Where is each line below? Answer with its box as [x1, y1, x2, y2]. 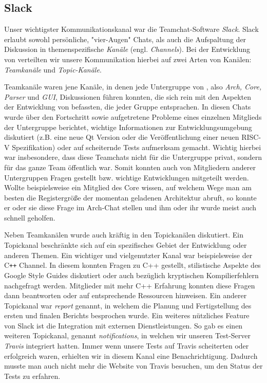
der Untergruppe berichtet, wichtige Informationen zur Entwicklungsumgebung [4, 121, 252, 132]
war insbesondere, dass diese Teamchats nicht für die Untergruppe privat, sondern [4, 152, 262, 162]
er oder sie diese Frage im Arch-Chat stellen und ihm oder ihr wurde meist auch [4, 202, 257, 213]
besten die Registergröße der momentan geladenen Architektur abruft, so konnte [4, 192, 257, 203]
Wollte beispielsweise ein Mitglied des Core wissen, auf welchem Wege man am [4, 182, 252, 193]
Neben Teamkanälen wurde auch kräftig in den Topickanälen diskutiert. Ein [4, 229, 243, 240]
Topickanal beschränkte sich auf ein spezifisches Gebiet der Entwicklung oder [4, 240, 247, 250]
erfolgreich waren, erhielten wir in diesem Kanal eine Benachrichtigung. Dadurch [4, 350, 258, 361]
